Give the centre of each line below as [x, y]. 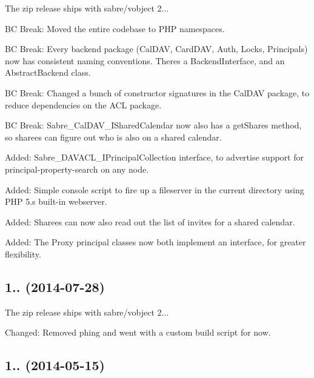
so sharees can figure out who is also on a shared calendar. [113, 137]
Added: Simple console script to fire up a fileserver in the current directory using [155, 189]
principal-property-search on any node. [77, 169]
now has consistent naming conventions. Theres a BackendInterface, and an [145, 60]
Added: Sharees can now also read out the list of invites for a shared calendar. [150, 221]
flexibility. [23, 254]
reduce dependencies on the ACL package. [83, 104]
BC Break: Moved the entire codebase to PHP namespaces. [115, 28]
